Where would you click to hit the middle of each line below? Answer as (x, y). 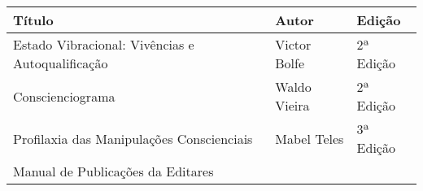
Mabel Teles (310, 138)
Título (33, 20)
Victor (293, 44)
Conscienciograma (64, 96)
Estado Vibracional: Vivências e (104, 44)
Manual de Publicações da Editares (113, 171)
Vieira (292, 105)
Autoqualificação (61, 63)
